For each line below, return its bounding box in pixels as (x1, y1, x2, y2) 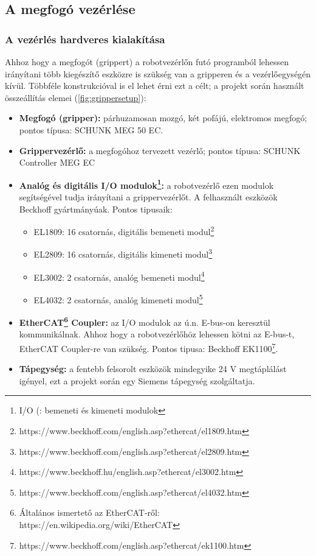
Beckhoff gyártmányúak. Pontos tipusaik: (19, 202, 173, 215)
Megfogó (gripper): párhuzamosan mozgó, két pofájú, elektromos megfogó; (19, 111, 307, 124)
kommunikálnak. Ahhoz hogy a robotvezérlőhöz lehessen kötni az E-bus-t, (19, 328, 295, 340)
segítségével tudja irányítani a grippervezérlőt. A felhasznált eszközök (19, 191, 278, 203)
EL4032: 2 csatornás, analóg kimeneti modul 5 (33, 291, 203, 306)
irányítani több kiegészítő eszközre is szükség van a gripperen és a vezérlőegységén (5, 67, 311, 80)
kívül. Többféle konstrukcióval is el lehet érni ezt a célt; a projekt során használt (5, 79, 304, 92)
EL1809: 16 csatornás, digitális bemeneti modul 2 (33, 223, 215, 238)
